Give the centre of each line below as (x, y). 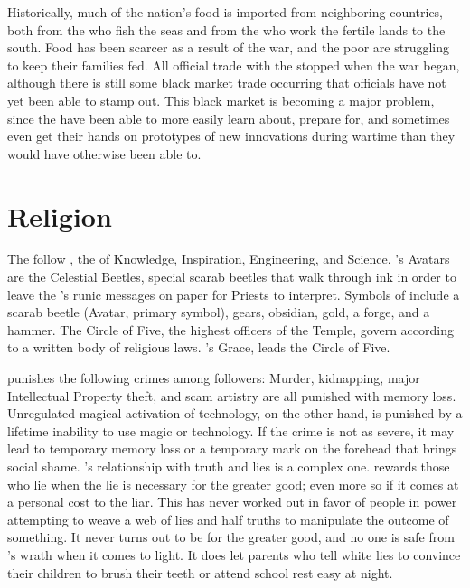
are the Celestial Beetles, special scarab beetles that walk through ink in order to (232, 277)
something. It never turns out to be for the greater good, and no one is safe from (231, 537)
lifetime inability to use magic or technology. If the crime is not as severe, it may (231, 430)
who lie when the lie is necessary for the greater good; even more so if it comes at (233, 484)
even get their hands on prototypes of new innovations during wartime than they (231, 136)
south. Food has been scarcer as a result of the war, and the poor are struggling (228, 47)
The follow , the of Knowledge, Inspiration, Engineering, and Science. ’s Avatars (229, 259)
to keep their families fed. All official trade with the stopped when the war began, (234, 65)
